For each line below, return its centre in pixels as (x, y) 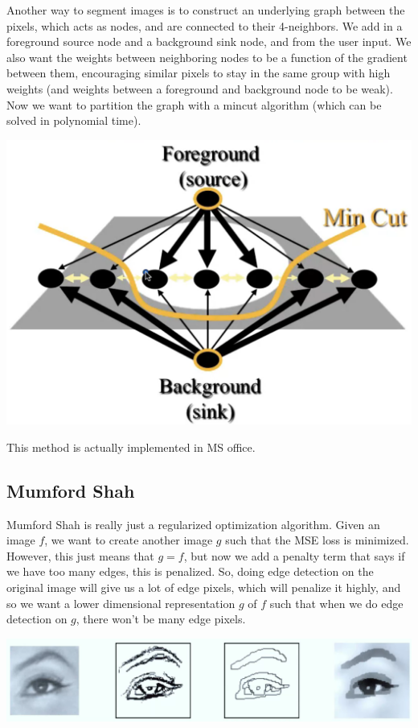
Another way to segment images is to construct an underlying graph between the (206, 10)
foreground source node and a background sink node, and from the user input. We (209, 41)
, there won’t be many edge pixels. (161, 619)
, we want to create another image (129, 540)
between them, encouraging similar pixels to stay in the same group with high (199, 73)
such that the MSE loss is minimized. (317, 540)
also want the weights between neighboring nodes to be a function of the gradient (207, 57)
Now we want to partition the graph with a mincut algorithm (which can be (194, 104)
